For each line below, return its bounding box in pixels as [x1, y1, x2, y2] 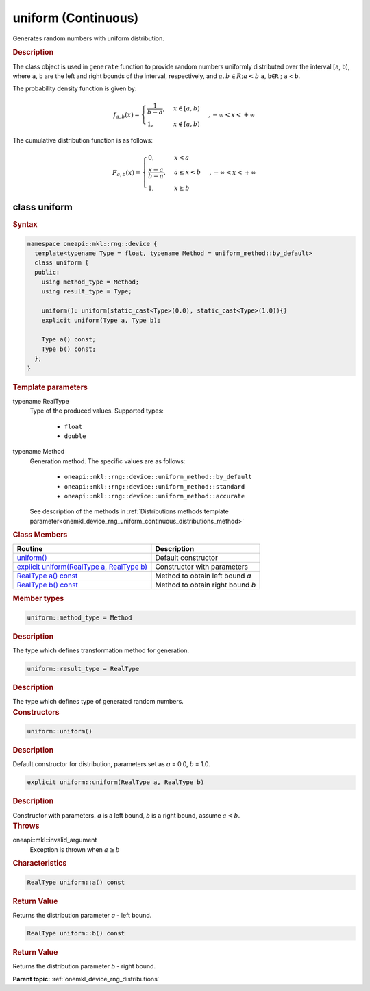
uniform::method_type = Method [27, 613, 133, 622]
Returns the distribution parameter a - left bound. [12, 911, 152, 919]
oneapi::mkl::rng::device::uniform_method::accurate [64, 492, 245, 500]
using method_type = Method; [41, 278, 140, 286]
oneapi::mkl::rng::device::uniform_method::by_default [64, 473, 253, 481]
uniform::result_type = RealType [27, 665, 140, 673]
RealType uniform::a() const [27, 878, 125, 886]
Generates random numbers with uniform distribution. [12, 34, 164, 42]
